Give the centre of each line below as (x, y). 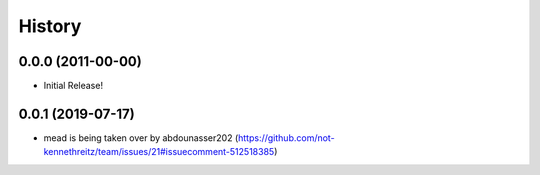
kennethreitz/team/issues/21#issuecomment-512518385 (159, 152)
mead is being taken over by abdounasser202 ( (141, 137)
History (50, 26)
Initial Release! (73, 86)
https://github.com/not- (286, 137)
